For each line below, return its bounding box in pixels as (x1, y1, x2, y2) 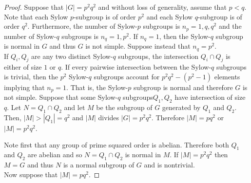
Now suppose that (4, 169, 58, 179)
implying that (4, 82, 45, 92)
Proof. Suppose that (4, 2, 64, 12)
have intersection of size (174, 92, 246, 102)
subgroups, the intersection (118, 51, 199, 61)
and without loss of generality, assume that (98, 2, 227, 12)
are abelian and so (27, 149, 82, 160)
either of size (4, 62, 42, 72)
